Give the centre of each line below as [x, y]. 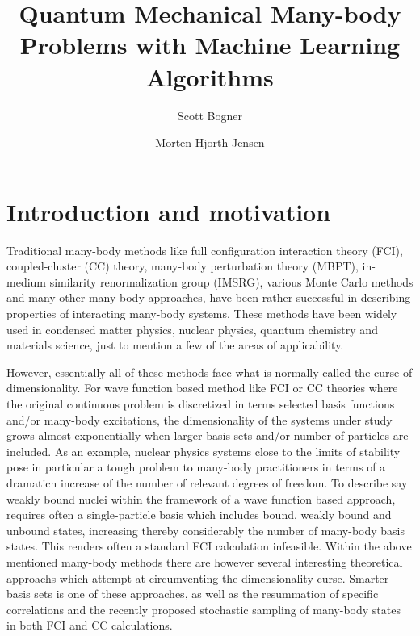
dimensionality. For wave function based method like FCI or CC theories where [202, 388]
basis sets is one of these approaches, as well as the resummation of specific [193, 594]
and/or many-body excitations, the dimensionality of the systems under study [199, 419]
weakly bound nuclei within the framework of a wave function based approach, [201, 498]
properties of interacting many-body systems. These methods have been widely [202, 313]
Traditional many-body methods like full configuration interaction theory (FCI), [205, 250]
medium [26, 281]
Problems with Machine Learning [210, 45]
